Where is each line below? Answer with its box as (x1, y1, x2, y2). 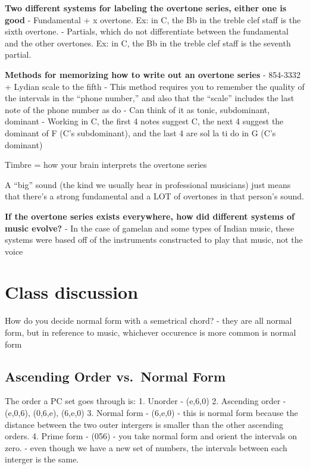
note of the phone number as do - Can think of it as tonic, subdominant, (5, 103, 270, 115)
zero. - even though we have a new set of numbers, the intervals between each (5, 441, 287, 454)
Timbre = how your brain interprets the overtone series (5, 158, 207, 171)
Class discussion (5, 280, 139, 304)
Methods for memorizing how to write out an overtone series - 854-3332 (5, 68, 300, 80)
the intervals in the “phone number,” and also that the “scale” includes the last (5, 92, 295, 104)
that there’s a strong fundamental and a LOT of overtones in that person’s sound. (5, 190, 304, 202)
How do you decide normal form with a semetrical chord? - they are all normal (5, 314, 292, 327)
